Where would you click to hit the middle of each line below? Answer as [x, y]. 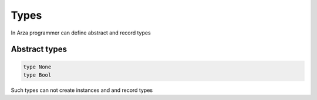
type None [37, 67]
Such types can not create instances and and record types [82, 90]
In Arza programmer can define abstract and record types [81, 33]
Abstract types [39, 49]
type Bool [37, 75]
